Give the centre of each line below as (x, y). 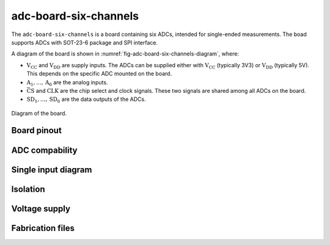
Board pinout (37, 130)
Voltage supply (41, 209)
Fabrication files (43, 228)
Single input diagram (52, 170)
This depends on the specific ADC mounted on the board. (99, 74)
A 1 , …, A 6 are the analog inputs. (67, 83)
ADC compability (44, 150)
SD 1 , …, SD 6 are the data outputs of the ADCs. (86, 100)
